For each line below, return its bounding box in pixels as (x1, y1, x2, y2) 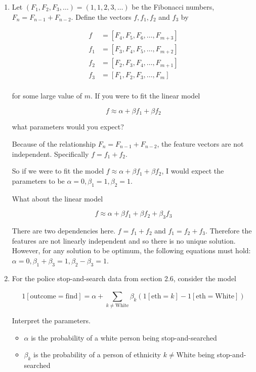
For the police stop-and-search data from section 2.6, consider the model (12, 273, 236, 283)
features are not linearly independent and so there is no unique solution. (12, 235, 236, 246)
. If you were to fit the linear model (90, 90, 200, 101)
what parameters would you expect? (12, 121, 124, 132)
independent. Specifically (12, 148, 89, 159)
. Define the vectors (71, 11, 132, 22)
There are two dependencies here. (12, 225, 116, 235)
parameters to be (12, 175, 65, 186)
